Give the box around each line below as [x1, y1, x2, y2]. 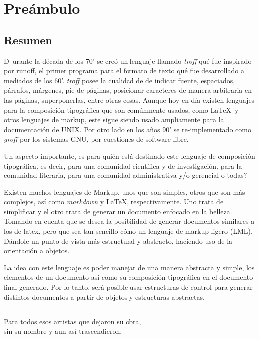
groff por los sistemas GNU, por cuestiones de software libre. [4, 134, 189, 144]
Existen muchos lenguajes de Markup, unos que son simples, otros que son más [4, 186, 245, 197]
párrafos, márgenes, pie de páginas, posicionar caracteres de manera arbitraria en [4, 85, 252, 95]
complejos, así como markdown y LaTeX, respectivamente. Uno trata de [4, 196, 224, 207]
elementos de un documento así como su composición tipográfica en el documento [4, 272, 253, 282]
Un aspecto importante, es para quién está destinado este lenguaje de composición [4, 150, 255, 161]
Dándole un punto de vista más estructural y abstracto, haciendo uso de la [4, 235, 233, 246]
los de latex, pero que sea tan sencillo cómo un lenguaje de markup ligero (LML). [4, 226, 253, 236]
